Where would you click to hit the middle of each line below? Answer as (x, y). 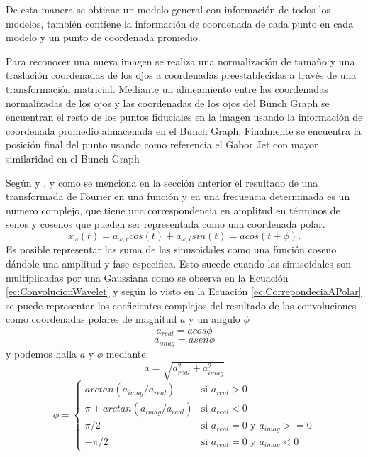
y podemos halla (41, 353)
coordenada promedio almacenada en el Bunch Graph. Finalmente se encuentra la (184, 130)
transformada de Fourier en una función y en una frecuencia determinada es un (178, 196)
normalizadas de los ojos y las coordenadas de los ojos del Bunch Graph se (168, 103)
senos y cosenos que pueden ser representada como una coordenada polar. (166, 224)
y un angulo (214, 319)
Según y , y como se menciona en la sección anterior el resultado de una (162, 182)
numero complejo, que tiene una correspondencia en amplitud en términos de (173, 210)
